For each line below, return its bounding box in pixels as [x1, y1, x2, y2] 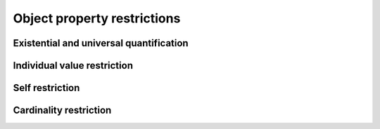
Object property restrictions [13, 11, 181, 26]
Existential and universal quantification [13, 37, 189, 49]
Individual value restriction [13, 60, 134, 72]
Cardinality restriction [13, 104, 112, 116]
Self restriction [13, 82, 80, 94]
